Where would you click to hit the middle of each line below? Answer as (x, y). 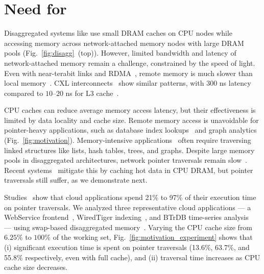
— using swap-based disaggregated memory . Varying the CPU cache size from (128, 227)
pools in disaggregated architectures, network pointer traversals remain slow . (126, 160)
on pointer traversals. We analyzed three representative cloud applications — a (128, 207)
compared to (24, 93)
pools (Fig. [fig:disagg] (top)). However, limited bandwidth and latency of (120, 53)
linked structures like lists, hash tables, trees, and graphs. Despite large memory (129, 150)
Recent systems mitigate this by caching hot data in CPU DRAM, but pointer (129, 170)
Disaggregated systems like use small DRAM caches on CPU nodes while (118, 33)
